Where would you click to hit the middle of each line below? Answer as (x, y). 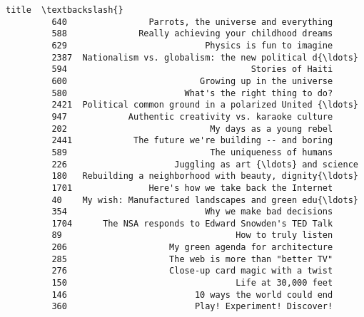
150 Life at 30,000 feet (192, 283)
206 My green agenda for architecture (192, 248)
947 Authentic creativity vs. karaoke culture (192, 116)
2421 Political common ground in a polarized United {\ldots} (205, 105)
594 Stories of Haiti (192, 69)
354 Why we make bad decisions (192, 212)
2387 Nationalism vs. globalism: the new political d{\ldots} (205, 57)
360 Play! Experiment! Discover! (192, 307)
